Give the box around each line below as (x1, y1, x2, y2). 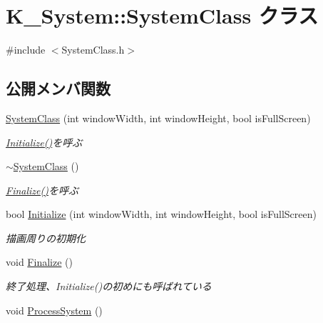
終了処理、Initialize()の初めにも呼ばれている (6, 279, 212, 294)
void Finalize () (6, 254, 73, 269)
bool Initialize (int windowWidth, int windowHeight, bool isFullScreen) (6, 207, 317, 222)
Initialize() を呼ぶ (6, 134, 83, 149)
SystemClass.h (61, 42, 125, 57)
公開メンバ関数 (6, 77, 111, 99)
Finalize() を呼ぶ (6, 182, 78, 197)
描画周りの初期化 (6, 230, 86, 245)
